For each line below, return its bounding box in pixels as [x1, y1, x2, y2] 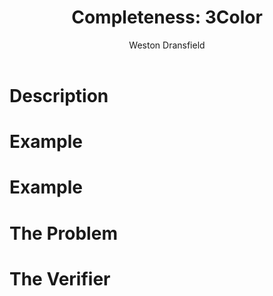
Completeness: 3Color [71, 6, 263, 29]
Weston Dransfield [128, 39, 206, 51]
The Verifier [9, 267, 111, 290]
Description [9, 84, 109, 107]
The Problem [9, 222, 118, 245]
